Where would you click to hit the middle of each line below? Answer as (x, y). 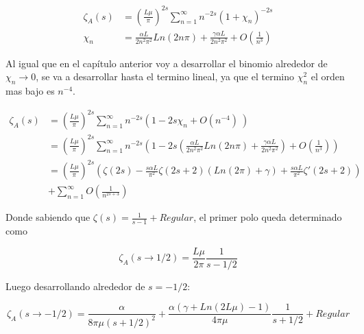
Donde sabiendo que (48, 217)
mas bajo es (30, 90)
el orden (328, 76)
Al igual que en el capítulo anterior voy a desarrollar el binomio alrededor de (167, 63)
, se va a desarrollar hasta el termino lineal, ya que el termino (165, 76)
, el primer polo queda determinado (268, 217)
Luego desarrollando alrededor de (75, 286)
